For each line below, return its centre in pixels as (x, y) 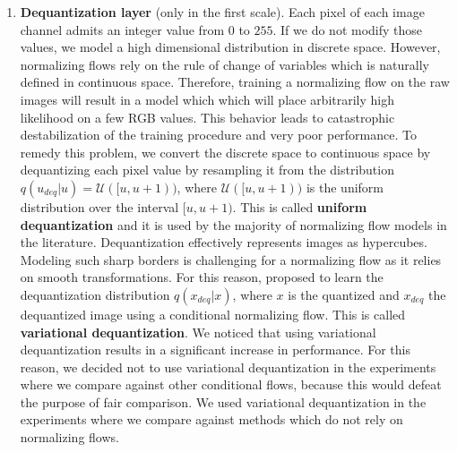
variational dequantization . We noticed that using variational (198, 332)
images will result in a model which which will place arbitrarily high (207, 99)
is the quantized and (344, 294)
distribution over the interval (99, 206)
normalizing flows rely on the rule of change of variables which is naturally (225, 64)
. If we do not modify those (348, 29)
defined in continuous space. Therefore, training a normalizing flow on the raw (235, 82)
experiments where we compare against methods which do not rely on (211, 419)
